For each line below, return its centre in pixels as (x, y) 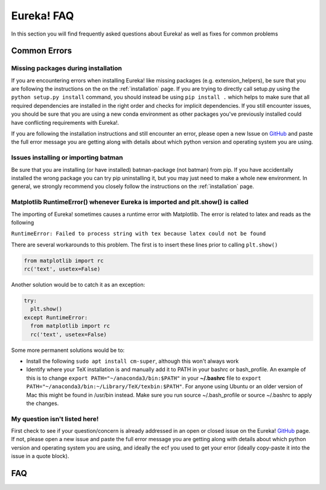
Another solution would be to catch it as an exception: (78, 285)
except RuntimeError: (56, 317)
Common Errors (42, 51)
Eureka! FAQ (43, 16)
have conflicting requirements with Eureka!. (65, 122)
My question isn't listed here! (55, 419)
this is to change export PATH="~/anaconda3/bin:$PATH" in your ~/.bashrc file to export (144, 378)
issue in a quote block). (40, 456)
